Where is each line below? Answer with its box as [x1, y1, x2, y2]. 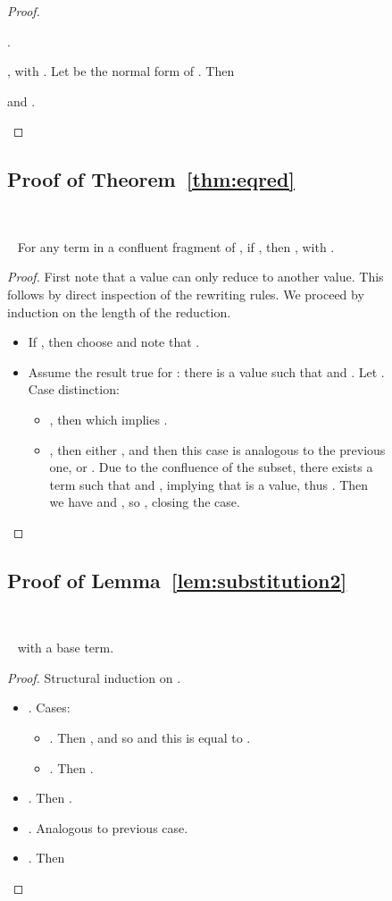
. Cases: [28, 698, 71, 717]
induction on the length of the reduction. [7, 302, 231, 321]
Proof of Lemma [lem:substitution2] [7, 566, 347, 594]
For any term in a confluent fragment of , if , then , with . [17, 237, 335, 256]
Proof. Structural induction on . [7, 668, 181, 686]
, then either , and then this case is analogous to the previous [49, 440, 386, 459]
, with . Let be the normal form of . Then [7, 62, 235, 80]
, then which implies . [49, 409, 168, 428]
